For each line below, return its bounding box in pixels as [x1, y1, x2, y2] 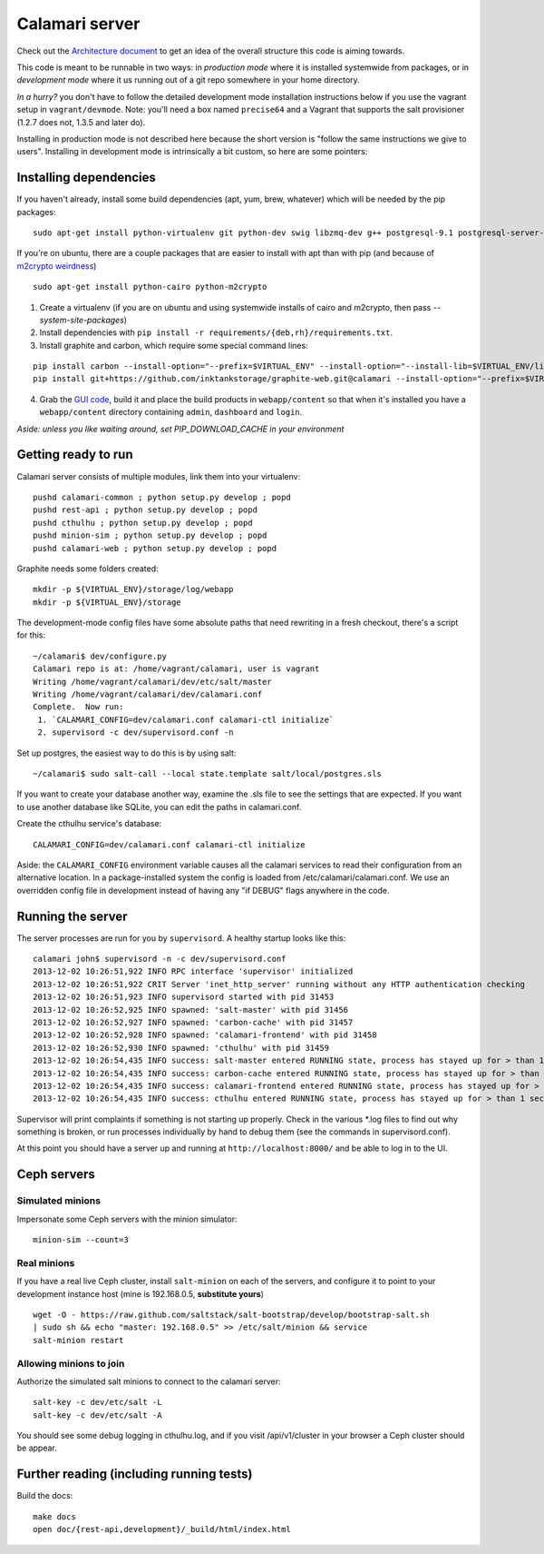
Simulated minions [16, 1194, 102, 1207]
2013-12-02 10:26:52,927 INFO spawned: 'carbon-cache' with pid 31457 [33, 1017, 354, 1027]
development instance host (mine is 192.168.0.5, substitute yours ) [16, 1288, 265, 1299]
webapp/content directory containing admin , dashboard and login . [39, 407, 303, 418]
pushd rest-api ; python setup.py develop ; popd [33, 505, 258, 515]
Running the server [16, 908, 128, 924]
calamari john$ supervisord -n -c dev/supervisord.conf [33, 954, 287, 965]
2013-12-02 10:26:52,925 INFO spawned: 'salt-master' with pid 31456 [33, 1005, 349, 1015]
